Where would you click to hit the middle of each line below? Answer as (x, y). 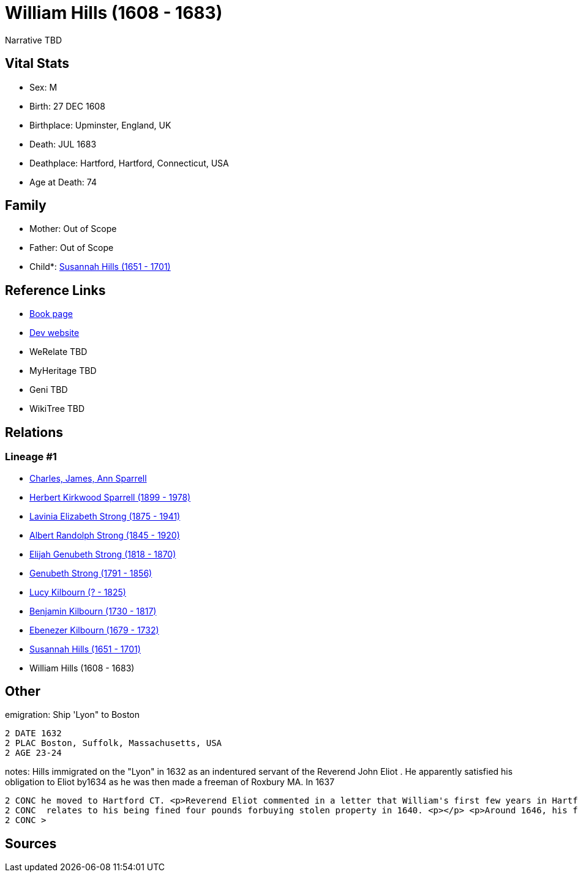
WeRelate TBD (58, 352)
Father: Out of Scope (72, 248)
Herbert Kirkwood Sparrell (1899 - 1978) (110, 497)
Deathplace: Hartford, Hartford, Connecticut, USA (129, 163)
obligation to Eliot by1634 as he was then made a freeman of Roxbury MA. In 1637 (170, 782)
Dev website (54, 333)
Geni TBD (49, 390)
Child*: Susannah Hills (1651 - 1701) (100, 267)
